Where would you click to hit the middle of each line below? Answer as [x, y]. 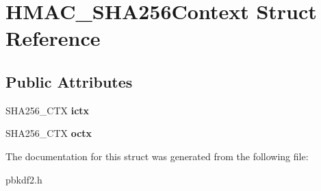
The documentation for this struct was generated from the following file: [157, 156]
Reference [53, 38]
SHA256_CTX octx [49, 133]
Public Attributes [69, 81]
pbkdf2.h [24, 179]
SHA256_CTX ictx [48, 110]
